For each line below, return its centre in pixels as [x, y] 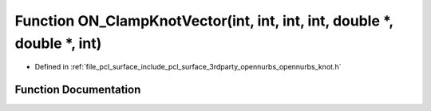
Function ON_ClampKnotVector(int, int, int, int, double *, [204, 21]
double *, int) [58, 43]
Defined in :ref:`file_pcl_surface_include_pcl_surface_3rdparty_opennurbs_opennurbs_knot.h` [188, 67]
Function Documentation [78, 90]
